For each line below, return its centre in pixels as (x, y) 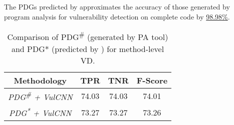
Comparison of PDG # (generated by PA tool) (88, 36)
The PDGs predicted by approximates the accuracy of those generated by (117, 6)
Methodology (40, 80)
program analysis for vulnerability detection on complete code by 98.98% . (117, 16)
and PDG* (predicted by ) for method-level (88, 48)
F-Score (152, 80)
